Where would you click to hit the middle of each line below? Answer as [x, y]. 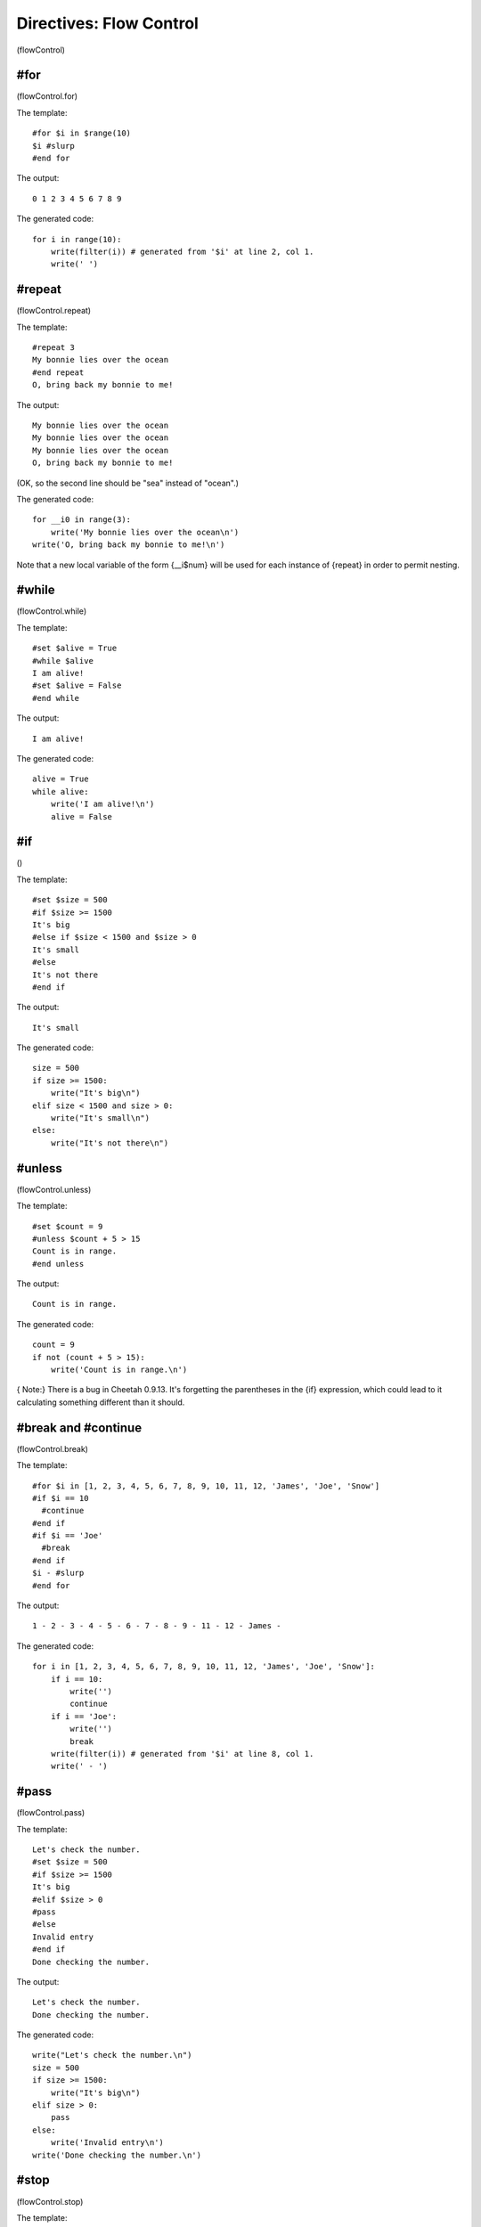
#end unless [58, 1264]
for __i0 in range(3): [82, 520]
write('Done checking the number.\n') [117, 2155]
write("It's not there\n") [110, 1143]
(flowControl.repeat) [54, 311]
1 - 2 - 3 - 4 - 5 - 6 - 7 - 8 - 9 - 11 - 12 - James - [157, 1626]
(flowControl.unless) [54, 1189]
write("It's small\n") [100, 1118]
